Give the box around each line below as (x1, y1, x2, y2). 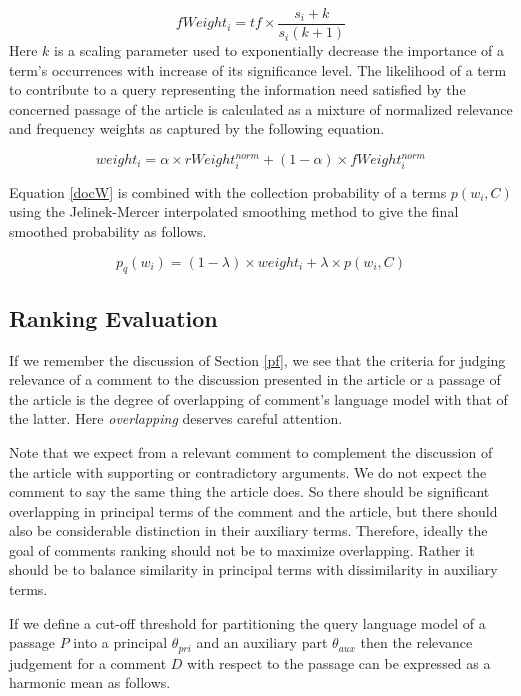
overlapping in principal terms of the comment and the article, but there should (9, 500, 498, 521)
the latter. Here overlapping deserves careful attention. (9, 408, 343, 429)
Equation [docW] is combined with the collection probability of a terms (9, 181, 447, 202)
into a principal (73, 632, 168, 653)
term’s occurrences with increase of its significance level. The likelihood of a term (9, 59, 507, 80)
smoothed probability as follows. (9, 220, 207, 241)
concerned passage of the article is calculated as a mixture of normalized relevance (9, 98, 513, 119)
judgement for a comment (9, 652, 167, 673)
